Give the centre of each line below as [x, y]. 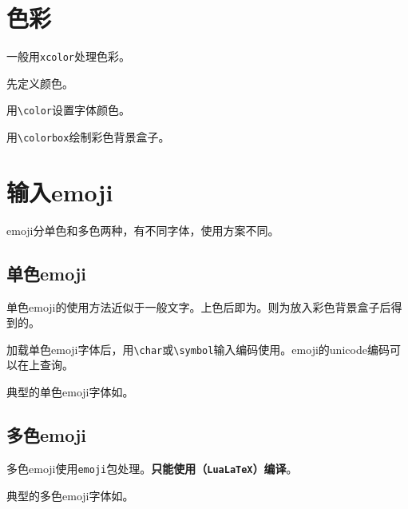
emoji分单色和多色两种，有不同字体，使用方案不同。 [143, 230]
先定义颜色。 [40, 83]
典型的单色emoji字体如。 [70, 392]
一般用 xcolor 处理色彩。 [68, 56]
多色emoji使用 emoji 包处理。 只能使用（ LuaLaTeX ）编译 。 [152, 468]
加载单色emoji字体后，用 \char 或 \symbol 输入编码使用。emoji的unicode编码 [198, 349]
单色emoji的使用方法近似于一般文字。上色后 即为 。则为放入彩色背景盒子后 [199, 306]
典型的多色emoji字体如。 [70, 495]
